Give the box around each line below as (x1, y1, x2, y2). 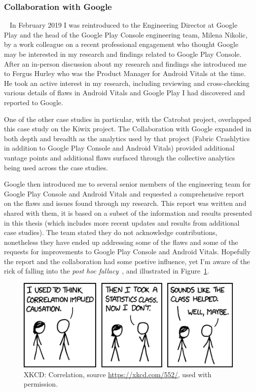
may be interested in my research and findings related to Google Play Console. (4, 49, 242, 59)
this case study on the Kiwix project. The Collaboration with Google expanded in (4, 123, 252, 134)
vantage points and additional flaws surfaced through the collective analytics (4, 152, 235, 162)
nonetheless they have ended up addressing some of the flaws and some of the (4, 236, 238, 247)
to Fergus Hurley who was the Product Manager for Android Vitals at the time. (4, 68, 246, 78)
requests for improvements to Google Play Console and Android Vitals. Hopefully (4, 246, 251, 257)
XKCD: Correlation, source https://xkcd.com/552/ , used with (24, 369, 212, 379)
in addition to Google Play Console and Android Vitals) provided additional (4, 143, 235, 153)
